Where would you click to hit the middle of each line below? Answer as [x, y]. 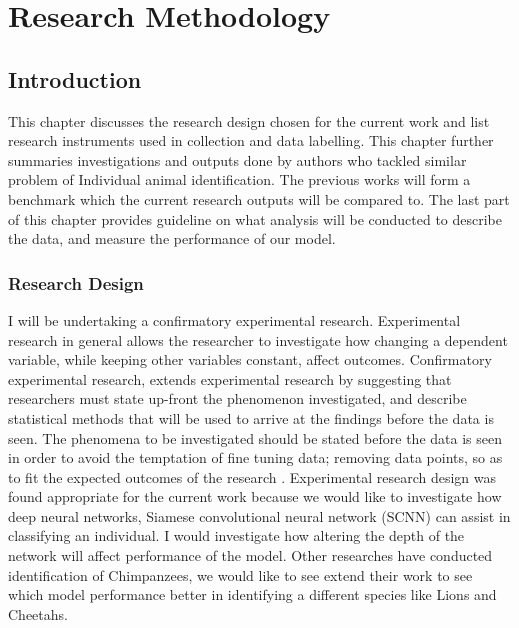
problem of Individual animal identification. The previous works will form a [239, 179]
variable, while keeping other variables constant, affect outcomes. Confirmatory [250, 359]
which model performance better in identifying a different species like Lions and [252, 594]
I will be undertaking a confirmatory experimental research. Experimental [234, 319]
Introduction [75, 78]
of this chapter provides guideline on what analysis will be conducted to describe [255, 218]
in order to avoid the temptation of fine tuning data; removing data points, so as [255, 457]
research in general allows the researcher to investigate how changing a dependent [258, 339]
